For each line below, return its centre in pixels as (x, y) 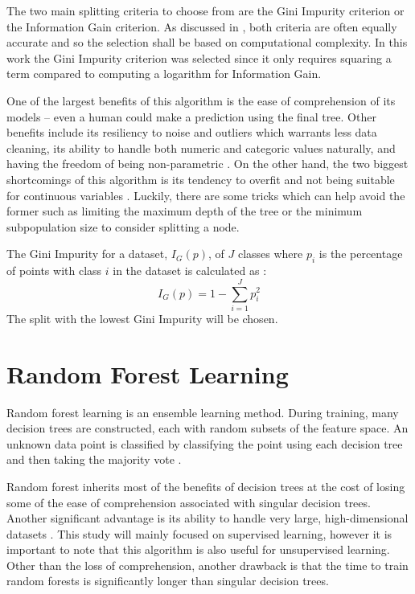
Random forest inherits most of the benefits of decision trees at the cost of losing (206, 486)
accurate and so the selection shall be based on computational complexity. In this (207, 42)
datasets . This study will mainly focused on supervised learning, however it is (199, 533)
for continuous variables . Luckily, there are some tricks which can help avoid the (206, 195)
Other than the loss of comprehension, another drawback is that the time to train (207, 565)
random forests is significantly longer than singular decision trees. (168, 581)
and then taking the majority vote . (94, 459)
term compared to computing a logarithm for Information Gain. (164, 74)
